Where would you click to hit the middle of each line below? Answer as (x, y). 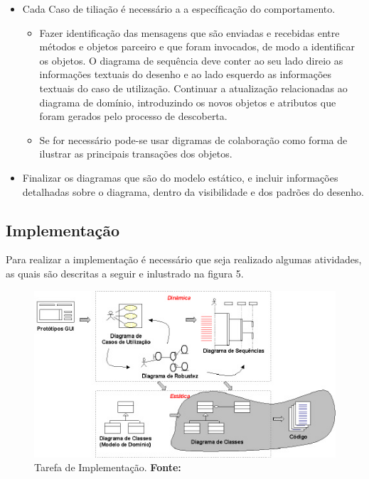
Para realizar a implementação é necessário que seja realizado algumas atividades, (184, 259)
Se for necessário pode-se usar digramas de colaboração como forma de (193, 139)
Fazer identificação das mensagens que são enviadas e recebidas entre (189, 32)
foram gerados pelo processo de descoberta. (133, 116)
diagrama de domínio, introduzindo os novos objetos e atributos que (188, 102)
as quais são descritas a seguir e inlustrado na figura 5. (125, 273)
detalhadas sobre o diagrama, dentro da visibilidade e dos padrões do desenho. (193, 191)
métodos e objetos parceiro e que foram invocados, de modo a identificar (197, 46)
